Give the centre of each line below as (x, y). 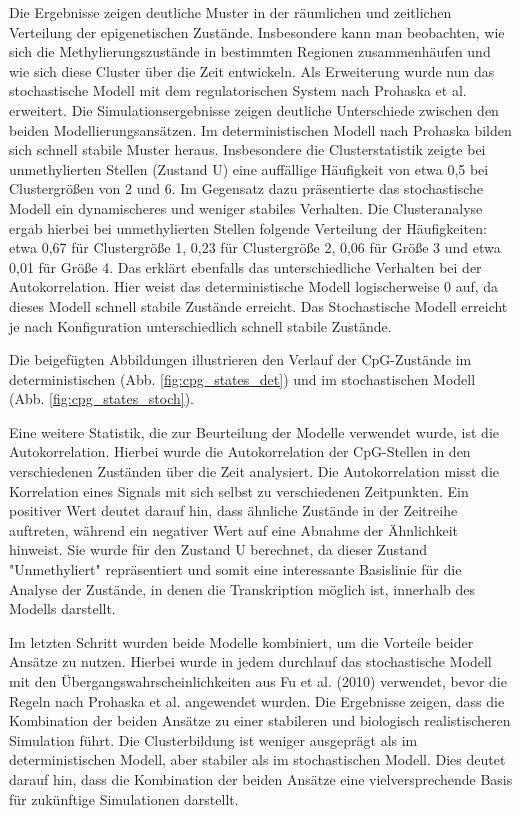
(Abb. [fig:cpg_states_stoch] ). (101, 398)
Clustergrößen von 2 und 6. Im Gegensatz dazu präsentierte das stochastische (246, 188)
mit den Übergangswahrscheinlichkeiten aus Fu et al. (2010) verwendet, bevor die (258, 681)
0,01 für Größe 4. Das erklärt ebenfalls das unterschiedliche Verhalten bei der (245, 266)
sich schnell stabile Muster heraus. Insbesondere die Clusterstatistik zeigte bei (247, 149)
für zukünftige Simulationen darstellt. (124, 798)
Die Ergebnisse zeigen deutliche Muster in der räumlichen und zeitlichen (230, 12)
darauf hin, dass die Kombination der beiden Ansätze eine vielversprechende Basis (261, 778)
